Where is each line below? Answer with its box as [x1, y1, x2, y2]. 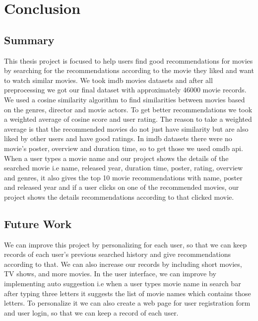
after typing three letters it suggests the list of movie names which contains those [4, 288, 251, 298]
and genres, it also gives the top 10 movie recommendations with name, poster [4, 172, 243, 182]
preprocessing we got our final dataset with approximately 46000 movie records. [4, 84, 247, 95]
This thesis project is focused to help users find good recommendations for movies [4, 55, 253, 66]
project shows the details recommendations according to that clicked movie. [4, 191, 234, 202]
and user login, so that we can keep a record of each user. [4, 307, 179, 318]
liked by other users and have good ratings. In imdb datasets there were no [4, 133, 232, 144]
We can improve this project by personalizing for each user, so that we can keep [4, 239, 247, 249]
